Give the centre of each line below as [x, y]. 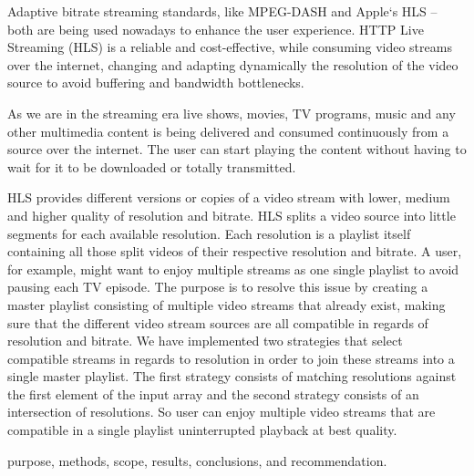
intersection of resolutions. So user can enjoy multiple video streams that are [222, 412]
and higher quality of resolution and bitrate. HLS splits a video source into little [232, 215]
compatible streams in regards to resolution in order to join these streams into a [231, 358]
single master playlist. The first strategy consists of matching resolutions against [232, 376]
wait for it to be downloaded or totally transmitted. [152, 166]
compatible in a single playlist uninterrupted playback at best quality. [202, 430]
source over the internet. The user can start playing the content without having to [237, 149]
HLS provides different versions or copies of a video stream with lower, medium [229, 197]
